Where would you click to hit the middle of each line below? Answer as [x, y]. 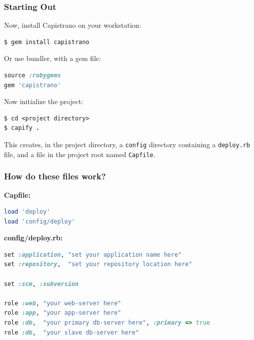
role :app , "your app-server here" [63, 313]
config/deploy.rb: [33, 238]
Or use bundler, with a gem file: [53, 58]
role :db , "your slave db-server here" [72, 332]
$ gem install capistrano [47, 42]
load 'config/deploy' [40, 221]
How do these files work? [55, 176]
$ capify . [22, 128]
